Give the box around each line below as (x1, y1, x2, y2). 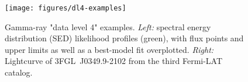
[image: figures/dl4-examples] (5, 4, 126, 12)
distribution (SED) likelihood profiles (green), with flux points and (5, 32, 244, 44)
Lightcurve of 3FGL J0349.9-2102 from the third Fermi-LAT (5, 55, 223, 67)
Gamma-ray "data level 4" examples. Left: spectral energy (5, 20, 211, 33)
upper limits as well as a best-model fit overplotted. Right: (5, 43, 214, 55)
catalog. (5, 66, 33, 79)
